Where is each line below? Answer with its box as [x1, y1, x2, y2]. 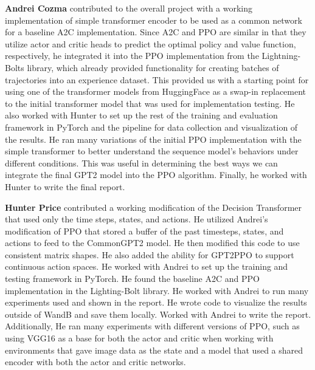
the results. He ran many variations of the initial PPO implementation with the [5, 132, 302, 145]
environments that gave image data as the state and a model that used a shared [5, 343, 303, 356]
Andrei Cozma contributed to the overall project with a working [5, 2, 253, 14]
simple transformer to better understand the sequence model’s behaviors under [5, 145, 299, 157]
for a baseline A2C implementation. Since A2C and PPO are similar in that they [5, 26, 306, 38]
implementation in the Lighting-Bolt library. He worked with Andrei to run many [5, 284, 309, 296]
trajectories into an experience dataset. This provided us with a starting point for [5, 73, 309, 86]
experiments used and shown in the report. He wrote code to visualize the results [5, 296, 307, 309]
